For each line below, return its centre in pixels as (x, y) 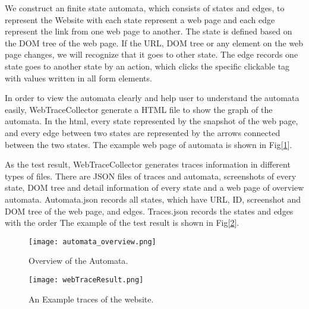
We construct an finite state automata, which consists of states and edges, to (145, 8)
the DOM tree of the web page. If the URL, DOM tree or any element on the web (154, 42)
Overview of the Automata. (78, 261)
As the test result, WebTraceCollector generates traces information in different (148, 164)
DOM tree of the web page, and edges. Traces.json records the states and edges (149, 211)
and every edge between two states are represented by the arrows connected (143, 132)
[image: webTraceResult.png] (86, 280)
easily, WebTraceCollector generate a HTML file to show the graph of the (139, 109)
